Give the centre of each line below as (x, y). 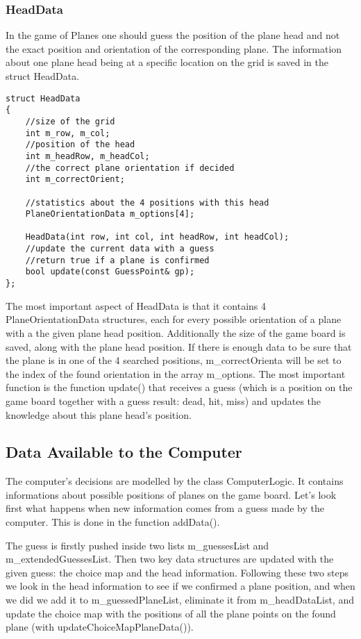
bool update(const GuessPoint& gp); (110, 272)
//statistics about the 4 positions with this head (147, 202)
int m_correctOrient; (75, 180)
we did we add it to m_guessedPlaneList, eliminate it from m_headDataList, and (180, 600)
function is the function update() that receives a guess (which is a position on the (179, 387)
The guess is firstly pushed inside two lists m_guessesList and (137, 545)
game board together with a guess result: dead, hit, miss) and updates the (163, 400)
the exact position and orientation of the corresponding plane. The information (174, 48)
